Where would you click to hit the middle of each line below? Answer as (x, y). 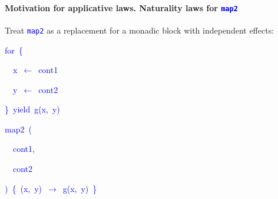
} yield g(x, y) (32, 109)
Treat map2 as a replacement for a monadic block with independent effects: (140, 30)
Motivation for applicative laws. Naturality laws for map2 (121, 7)
